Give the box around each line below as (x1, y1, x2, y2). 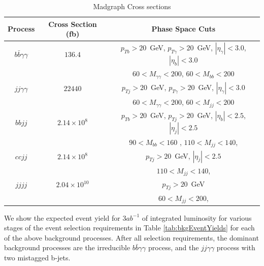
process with (216, 242, 255, 253)
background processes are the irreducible (4, 242, 130, 253)
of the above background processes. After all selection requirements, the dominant (4, 232, 259, 243)
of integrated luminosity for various (142, 212, 252, 223)
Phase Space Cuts (151, 23, 216, 34)
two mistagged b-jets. (4, 252, 71, 263)
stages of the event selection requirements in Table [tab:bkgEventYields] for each (4, 222, 255, 233)
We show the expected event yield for (4, 212, 120, 223)
